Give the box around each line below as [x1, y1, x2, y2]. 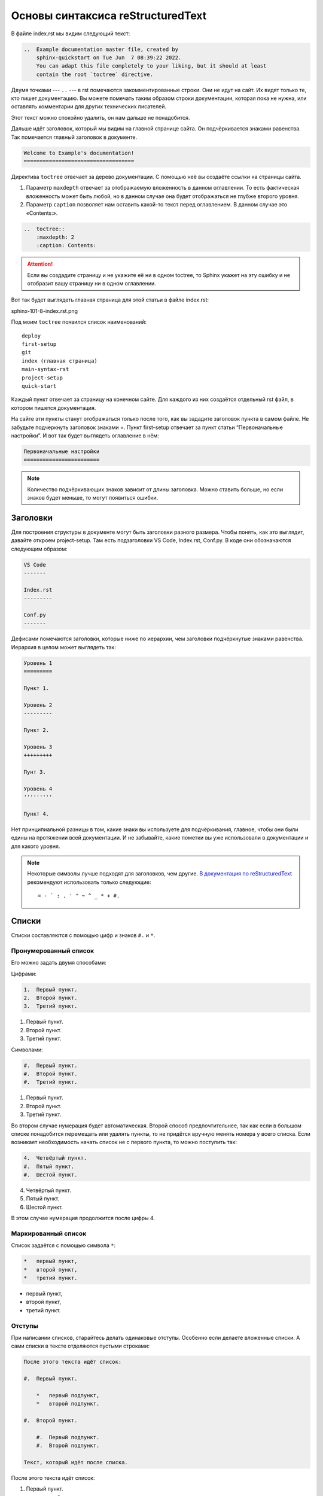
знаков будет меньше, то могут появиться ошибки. [27, 494, 159, 501]
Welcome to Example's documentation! [23, 150, 135, 156]
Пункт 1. [23, 685, 50, 692]
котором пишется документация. [11, 404, 96, 411]
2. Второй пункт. [23, 995, 78, 1002]
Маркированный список [11, 1229, 87, 1237]
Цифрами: [11, 970, 37, 977]
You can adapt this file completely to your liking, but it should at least [36, 63, 267, 69]
